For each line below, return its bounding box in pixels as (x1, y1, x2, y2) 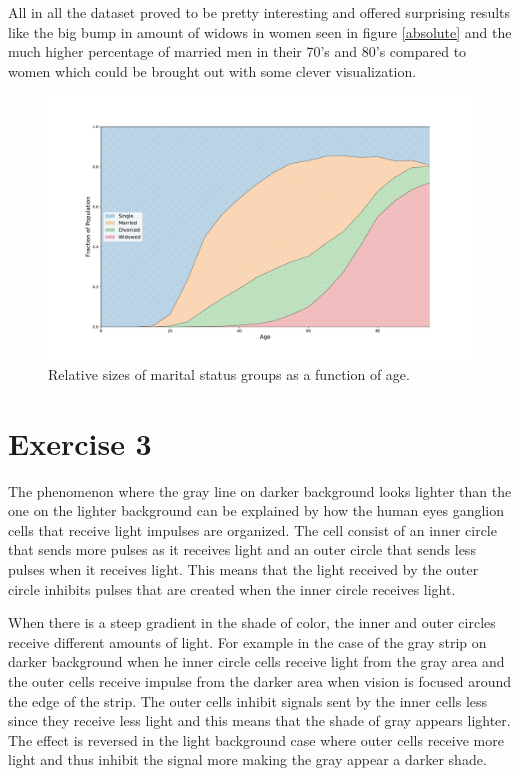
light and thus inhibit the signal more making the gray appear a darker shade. (8, 749, 487, 770)
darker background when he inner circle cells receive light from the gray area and (8, 651, 505, 672)
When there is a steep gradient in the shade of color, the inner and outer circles (8, 612, 496, 633)
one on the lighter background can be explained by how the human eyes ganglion (8, 500, 505, 521)
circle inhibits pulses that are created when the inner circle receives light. (8, 578, 456, 599)
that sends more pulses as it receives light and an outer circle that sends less (8, 539, 476, 560)
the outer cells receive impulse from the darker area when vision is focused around (8, 671, 512, 692)
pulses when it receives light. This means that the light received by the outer (8, 559, 479, 580)
